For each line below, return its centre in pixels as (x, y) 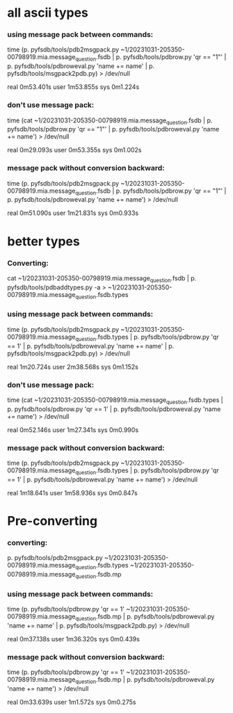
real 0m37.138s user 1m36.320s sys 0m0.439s (74, 639)
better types (43, 241)
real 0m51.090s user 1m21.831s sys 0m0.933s (73, 213)
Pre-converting (53, 521)
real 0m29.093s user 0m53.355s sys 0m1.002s (74, 150)
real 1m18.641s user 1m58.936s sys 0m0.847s (72, 492)
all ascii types (48, 13)
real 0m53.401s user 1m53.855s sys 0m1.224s (73, 87)
